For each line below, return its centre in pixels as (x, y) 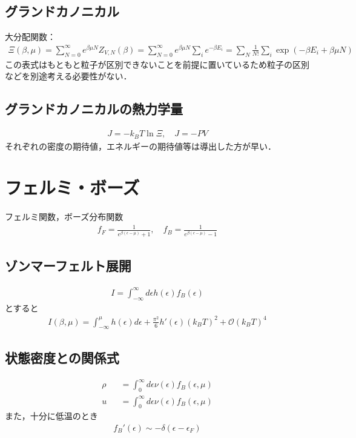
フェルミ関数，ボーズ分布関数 (64, 217)
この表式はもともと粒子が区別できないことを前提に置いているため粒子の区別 (157, 64)
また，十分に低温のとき (51, 416)
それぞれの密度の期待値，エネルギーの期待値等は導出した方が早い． (140, 146)
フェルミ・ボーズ (72, 187)
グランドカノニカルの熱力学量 (94, 109)
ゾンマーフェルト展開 (68, 266)
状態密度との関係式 (62, 357)
